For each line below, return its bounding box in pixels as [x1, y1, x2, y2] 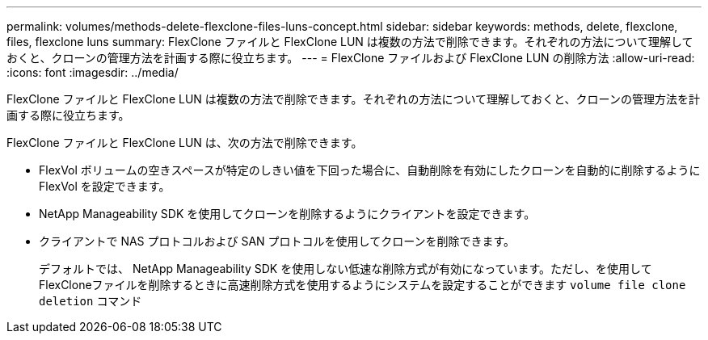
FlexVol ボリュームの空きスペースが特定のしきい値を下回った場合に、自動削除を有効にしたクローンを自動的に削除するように [39, 163, 701, 177]
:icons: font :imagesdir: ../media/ [6, 65, 179, 79]
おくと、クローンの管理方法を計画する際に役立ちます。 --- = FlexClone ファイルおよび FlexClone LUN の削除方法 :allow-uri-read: [6, 51, 695, 65]
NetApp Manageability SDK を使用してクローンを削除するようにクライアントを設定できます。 [39, 207, 536, 220]
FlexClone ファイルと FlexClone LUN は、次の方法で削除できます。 [6, 136, 363, 149]
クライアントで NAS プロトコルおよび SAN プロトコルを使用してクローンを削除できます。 [39, 234, 516, 248]
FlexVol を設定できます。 [39, 179, 171, 193]
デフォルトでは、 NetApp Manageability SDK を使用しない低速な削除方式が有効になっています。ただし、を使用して [39, 262, 652, 275]
